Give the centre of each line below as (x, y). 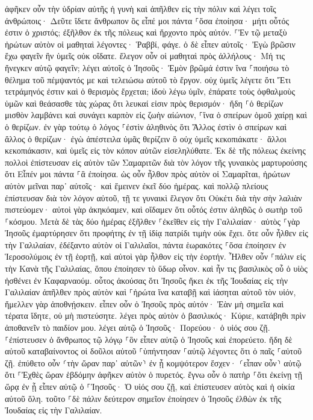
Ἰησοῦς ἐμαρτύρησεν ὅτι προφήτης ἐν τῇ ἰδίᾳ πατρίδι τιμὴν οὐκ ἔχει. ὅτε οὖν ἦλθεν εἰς (156, 233)
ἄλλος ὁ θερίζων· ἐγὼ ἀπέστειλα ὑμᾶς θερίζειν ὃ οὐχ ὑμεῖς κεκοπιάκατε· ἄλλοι (146, 138)
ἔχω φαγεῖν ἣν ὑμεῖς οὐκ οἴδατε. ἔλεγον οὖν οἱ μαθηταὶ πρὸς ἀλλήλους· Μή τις (145, 56)
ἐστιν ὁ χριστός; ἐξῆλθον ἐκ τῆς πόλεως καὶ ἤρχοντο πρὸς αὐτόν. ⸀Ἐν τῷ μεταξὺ (146, 32)
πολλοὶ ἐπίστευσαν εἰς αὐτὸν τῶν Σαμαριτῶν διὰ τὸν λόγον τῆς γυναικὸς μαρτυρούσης (156, 162)
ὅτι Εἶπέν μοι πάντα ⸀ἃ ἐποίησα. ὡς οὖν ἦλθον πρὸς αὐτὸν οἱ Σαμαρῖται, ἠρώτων (147, 174)
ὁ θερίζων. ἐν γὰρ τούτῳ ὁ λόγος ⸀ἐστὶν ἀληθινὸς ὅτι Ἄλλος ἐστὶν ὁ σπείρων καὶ (146, 126)
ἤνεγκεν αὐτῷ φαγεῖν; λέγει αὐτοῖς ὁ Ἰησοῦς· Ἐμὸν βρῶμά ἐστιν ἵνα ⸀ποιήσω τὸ (147, 67)
